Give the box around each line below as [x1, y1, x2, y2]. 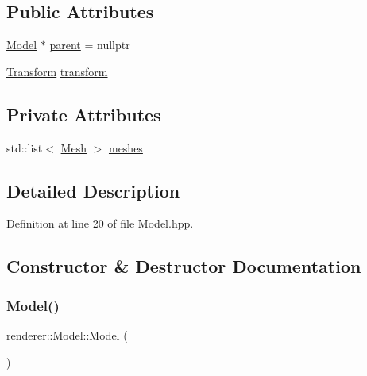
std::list [6, 139, 43, 155]
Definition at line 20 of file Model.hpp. [6, 215, 194, 232]
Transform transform [6, 63, 108, 79]
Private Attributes [6, 102, 161, 126]
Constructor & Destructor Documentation [6, 254, 361, 278]
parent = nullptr [49, 36, 130, 53]
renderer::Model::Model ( [6, 326, 128, 343]
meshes [108, 139, 143, 155]
